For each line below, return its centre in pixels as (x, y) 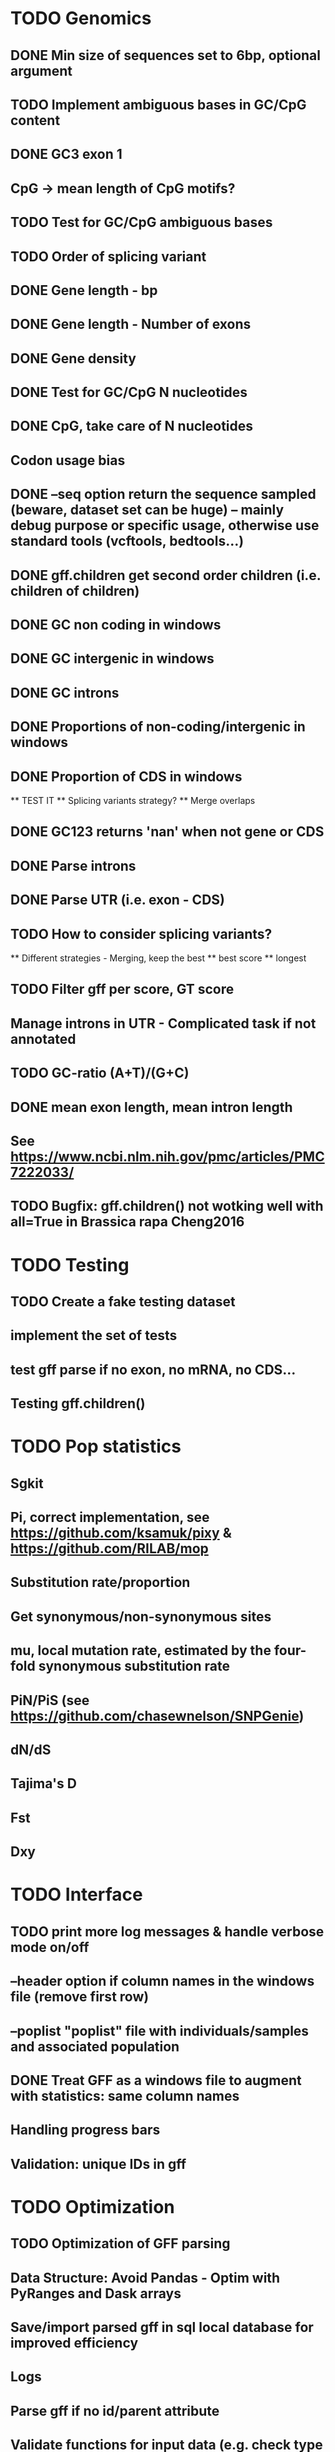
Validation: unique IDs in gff (98, 2163)
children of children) (75, 590)
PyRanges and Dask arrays (96, 2293)
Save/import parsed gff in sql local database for (162, 2327)
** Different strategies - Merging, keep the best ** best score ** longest (158, 958)
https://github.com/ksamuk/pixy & (121, 1533)
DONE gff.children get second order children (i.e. (166, 575)
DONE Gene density (73, 358)
